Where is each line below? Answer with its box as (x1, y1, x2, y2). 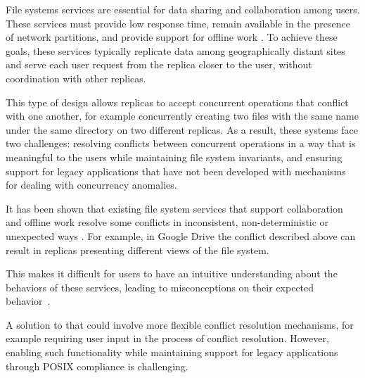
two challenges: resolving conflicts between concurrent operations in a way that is (6, 136, 356, 151)
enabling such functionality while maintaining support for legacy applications (6, 345, 338, 360)
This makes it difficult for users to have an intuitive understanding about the (6, 266, 338, 281)
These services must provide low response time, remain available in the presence (6, 15, 350, 30)
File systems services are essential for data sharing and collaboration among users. (6, 2, 360, 16)
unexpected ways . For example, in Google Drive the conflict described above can (6, 228, 356, 243)
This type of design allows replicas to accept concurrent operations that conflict (6, 94, 349, 109)
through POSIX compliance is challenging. (6, 358, 188, 373)
